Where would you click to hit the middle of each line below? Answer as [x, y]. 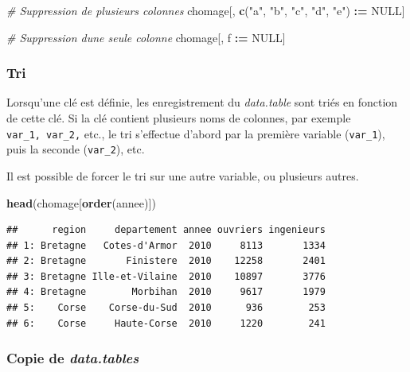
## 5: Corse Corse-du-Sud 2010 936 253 [166, 308]
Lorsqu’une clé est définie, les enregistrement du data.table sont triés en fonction [202, 102]
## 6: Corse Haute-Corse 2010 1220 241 [166, 323]
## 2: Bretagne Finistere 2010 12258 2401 [166, 261]
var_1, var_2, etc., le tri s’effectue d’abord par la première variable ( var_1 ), [196, 133]
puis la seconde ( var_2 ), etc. [76, 149]
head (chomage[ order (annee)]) [81, 202]
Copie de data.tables [73, 358]
